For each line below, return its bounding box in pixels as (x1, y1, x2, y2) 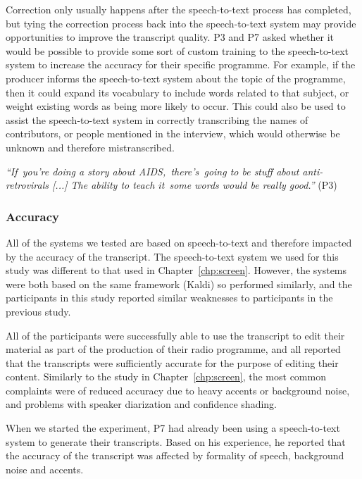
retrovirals (6, 178, 49, 192)
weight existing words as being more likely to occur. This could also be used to (6, 99, 346, 113)
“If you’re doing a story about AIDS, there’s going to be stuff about (6, 163, 299, 178)
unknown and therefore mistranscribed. (6, 139, 175, 154)
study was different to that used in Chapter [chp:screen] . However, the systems (6, 263, 347, 278)
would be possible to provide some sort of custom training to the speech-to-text (6, 43, 349, 58)
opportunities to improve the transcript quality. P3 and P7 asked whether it (6, 30, 334, 44)
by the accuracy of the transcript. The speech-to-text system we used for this (6, 249, 339, 263)
